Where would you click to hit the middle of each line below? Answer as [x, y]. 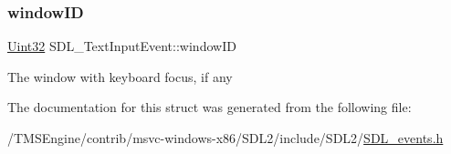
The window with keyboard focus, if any [120, 76]
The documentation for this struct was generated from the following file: [210, 107]
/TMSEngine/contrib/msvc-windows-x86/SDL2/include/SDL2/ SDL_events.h [225, 138]
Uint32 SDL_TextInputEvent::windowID [122, 46]
